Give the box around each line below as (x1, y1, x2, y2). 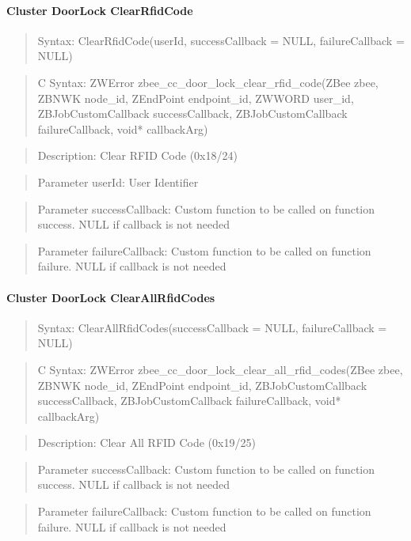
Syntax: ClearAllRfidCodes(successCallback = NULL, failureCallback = (37, 319, 387, 335)
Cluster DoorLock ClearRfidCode (6, 2, 193, 18)
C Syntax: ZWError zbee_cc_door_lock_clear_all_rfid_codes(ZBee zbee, (37, 361, 403, 377)
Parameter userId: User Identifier (37, 173, 199, 190)
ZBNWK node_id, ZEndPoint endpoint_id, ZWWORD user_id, (37, 89, 354, 106)
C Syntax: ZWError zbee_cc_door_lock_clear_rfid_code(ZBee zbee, (37, 74, 379, 90)
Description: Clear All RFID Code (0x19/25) (37, 434, 256, 451)
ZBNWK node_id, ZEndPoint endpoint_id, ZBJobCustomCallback (37, 376, 367, 393)
